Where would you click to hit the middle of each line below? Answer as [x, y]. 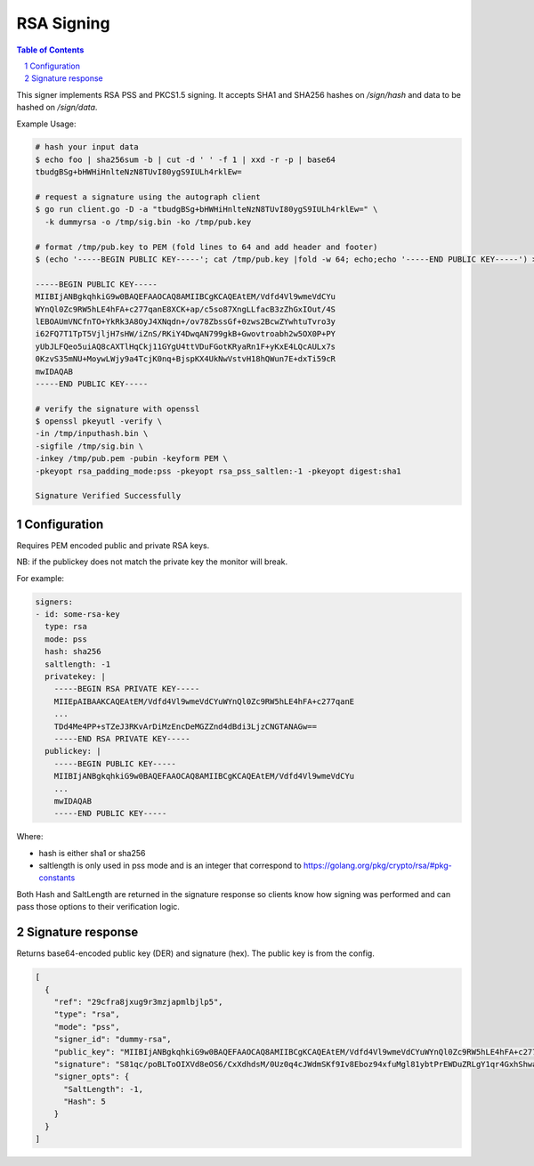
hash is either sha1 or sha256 [92, 853]
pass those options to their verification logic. [98, 907]
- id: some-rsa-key [77, 615]
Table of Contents [50, 50]
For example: [40, 578]
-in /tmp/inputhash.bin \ [92, 433]
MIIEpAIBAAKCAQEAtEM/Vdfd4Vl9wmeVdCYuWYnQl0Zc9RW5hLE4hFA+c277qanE [204, 701]
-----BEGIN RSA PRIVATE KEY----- [127, 689]
